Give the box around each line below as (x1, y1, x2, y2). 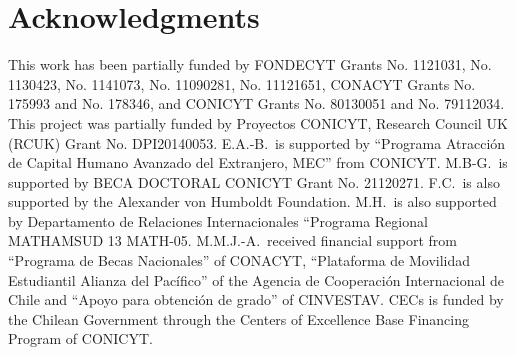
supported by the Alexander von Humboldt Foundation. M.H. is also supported (8, 191, 497, 212)
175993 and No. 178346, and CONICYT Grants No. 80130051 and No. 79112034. (8, 93, 505, 114)
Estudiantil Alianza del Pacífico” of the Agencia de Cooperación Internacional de (8, 269, 505, 290)
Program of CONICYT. (8, 328, 153, 349)
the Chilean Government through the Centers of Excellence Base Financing (8, 308, 469, 329)
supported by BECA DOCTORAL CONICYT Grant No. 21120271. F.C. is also (8, 171, 500, 192)
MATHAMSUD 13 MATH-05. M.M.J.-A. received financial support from (8, 230, 458, 251)
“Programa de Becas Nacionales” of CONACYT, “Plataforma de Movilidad (8, 250, 471, 271)
